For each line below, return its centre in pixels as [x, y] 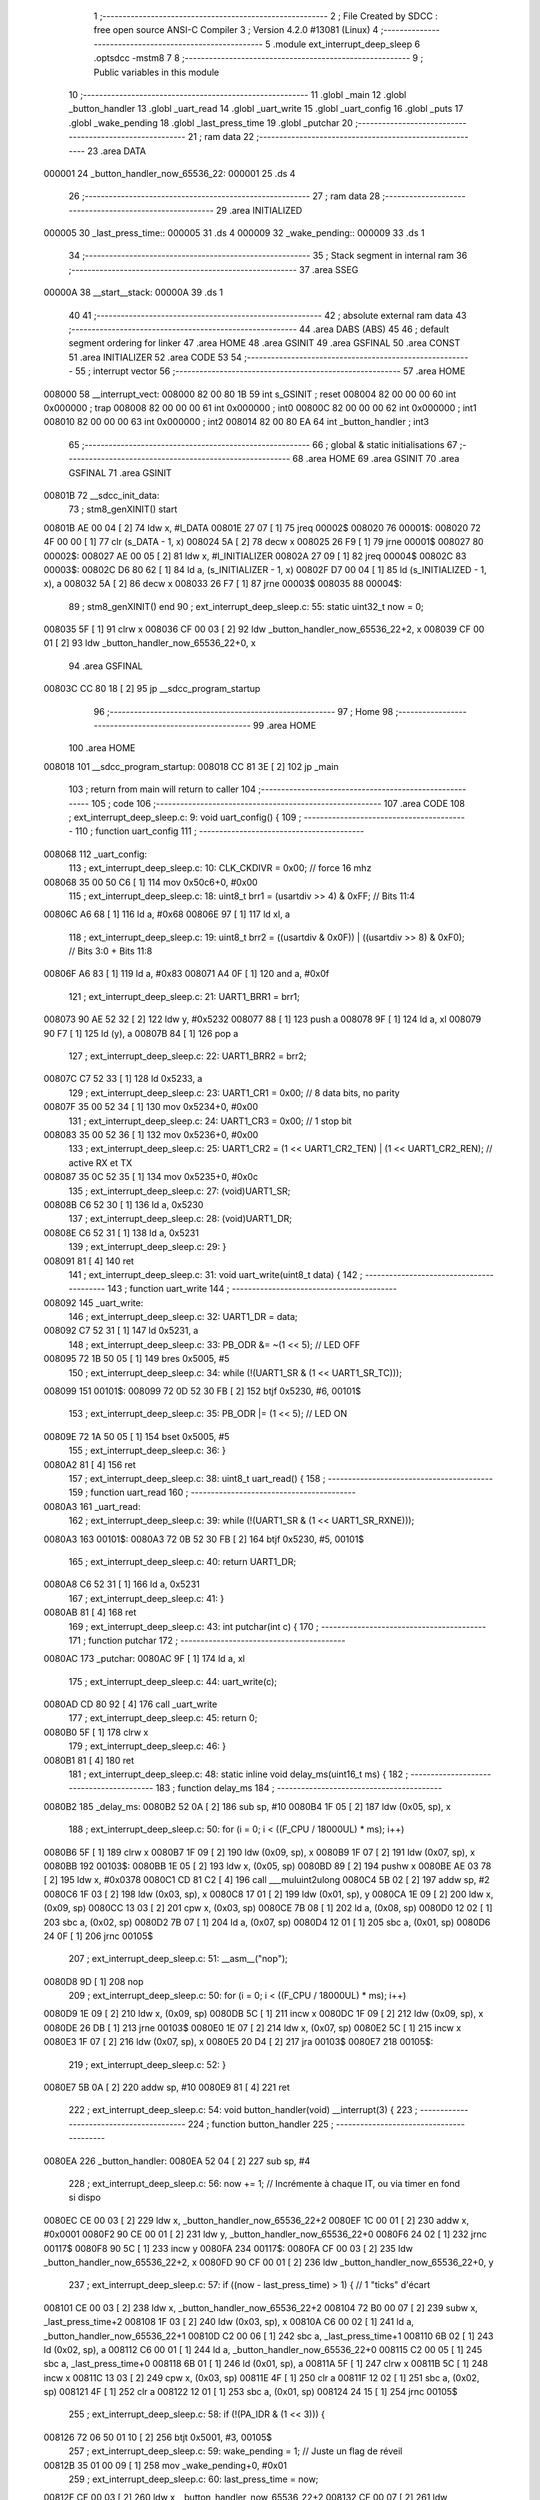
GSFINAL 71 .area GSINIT [120, 472]
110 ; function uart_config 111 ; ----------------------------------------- [220, 831]
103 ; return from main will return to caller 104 [162, 789]
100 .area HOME [102, 748]
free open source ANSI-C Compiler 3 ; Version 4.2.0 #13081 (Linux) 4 [236, 30]
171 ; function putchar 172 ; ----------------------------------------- [207, 1640]
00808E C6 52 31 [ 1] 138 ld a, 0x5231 [121, 1232]
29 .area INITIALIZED [259, 210]
